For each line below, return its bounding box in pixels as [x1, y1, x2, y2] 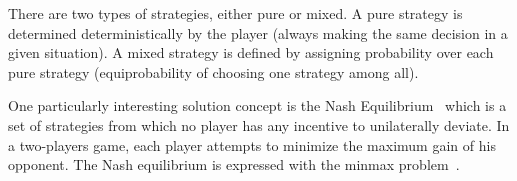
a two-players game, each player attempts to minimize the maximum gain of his [8, 134, 496, 155]
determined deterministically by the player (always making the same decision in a [8, 22, 508, 43]
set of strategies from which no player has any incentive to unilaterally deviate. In [8, 114, 510, 135]
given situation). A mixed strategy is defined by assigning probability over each [8, 42, 494, 63]
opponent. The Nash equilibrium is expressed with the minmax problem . [8, 154, 460, 175]
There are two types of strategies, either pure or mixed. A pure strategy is [8, 3, 463, 23]
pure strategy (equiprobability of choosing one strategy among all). [8, 61, 419, 82]
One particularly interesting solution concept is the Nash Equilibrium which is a [8, 95, 507, 116]
